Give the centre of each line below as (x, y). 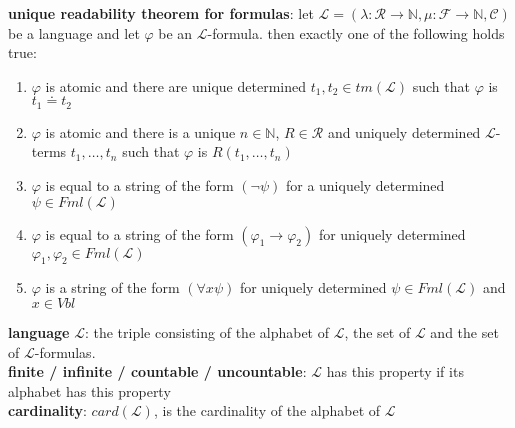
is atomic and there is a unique (140, 131)
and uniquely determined (404, 131)
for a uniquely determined (365, 185)
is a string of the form (112, 287)
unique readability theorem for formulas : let (161, 13)
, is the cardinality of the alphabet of (267, 410)
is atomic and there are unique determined (175, 85)
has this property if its (395, 371)
